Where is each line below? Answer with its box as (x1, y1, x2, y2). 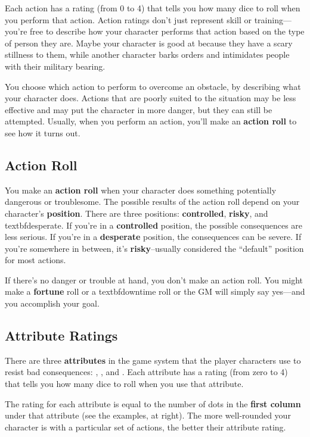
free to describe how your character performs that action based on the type (30, 25, 305, 38)
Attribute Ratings (5, 326, 118, 345)
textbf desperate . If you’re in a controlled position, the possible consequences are (5, 218, 303, 231)
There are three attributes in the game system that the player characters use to (5, 354, 301, 366)
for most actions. (5, 254, 66, 266)
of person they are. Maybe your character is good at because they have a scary (5, 36, 293, 49)
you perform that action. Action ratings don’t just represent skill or (5, 13, 252, 26)
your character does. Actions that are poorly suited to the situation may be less (5, 92, 296, 104)
